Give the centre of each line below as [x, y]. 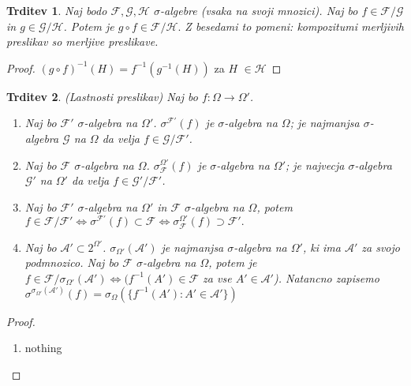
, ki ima [321, 247]
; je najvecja [315, 165]
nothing [43, 348]
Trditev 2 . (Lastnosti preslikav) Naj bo [102, 96]
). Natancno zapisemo [326, 277]
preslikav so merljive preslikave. [82, 41]
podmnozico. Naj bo [72, 262]
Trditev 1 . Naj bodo [57, 10]
